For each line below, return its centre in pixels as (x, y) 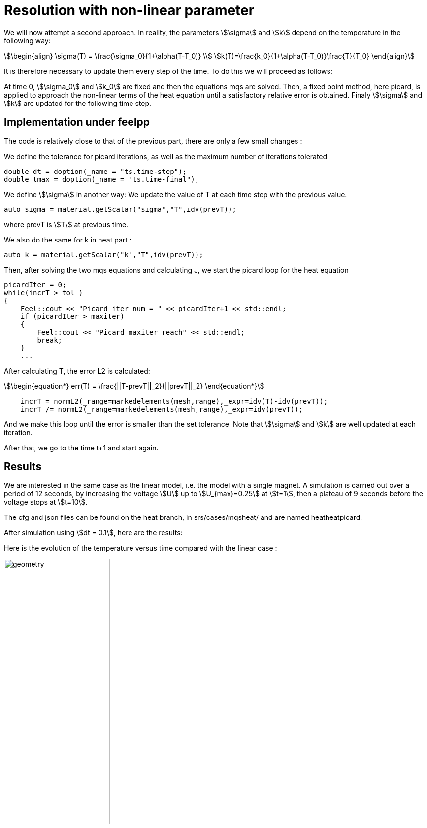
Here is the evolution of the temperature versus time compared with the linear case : (141, 548)
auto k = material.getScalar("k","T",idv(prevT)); (104, 255)
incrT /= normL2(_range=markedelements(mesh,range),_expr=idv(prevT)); (162, 409)
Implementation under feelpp (77, 122)
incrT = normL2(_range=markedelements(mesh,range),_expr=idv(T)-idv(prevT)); (174, 401)
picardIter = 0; (35, 285)
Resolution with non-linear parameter (129, 10)
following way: (27, 40)
